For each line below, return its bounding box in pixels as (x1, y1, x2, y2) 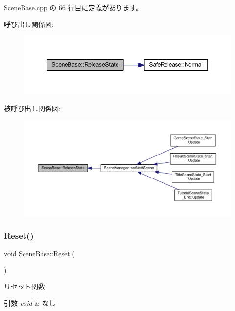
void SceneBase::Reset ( (4, 248, 75, 259)
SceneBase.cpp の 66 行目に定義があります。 (4, 2, 143, 12)
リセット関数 (4, 281, 45, 291)
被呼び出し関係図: (4, 103, 61, 113)
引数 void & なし (4, 297, 56, 308)
